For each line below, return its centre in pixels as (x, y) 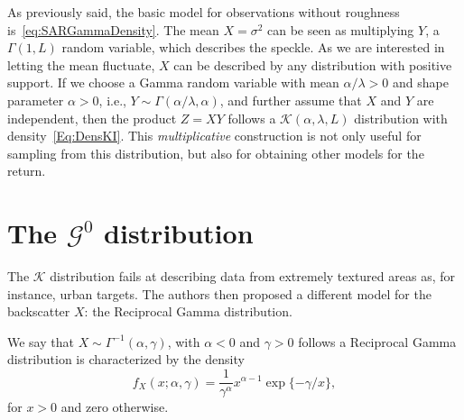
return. (27, 171)
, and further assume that (291, 100)
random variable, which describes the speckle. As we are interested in (253, 47)
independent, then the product (92, 118)
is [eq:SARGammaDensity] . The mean (113, 29)
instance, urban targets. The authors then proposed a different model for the (219, 293)
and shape (420, 82)
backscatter (39, 311)
